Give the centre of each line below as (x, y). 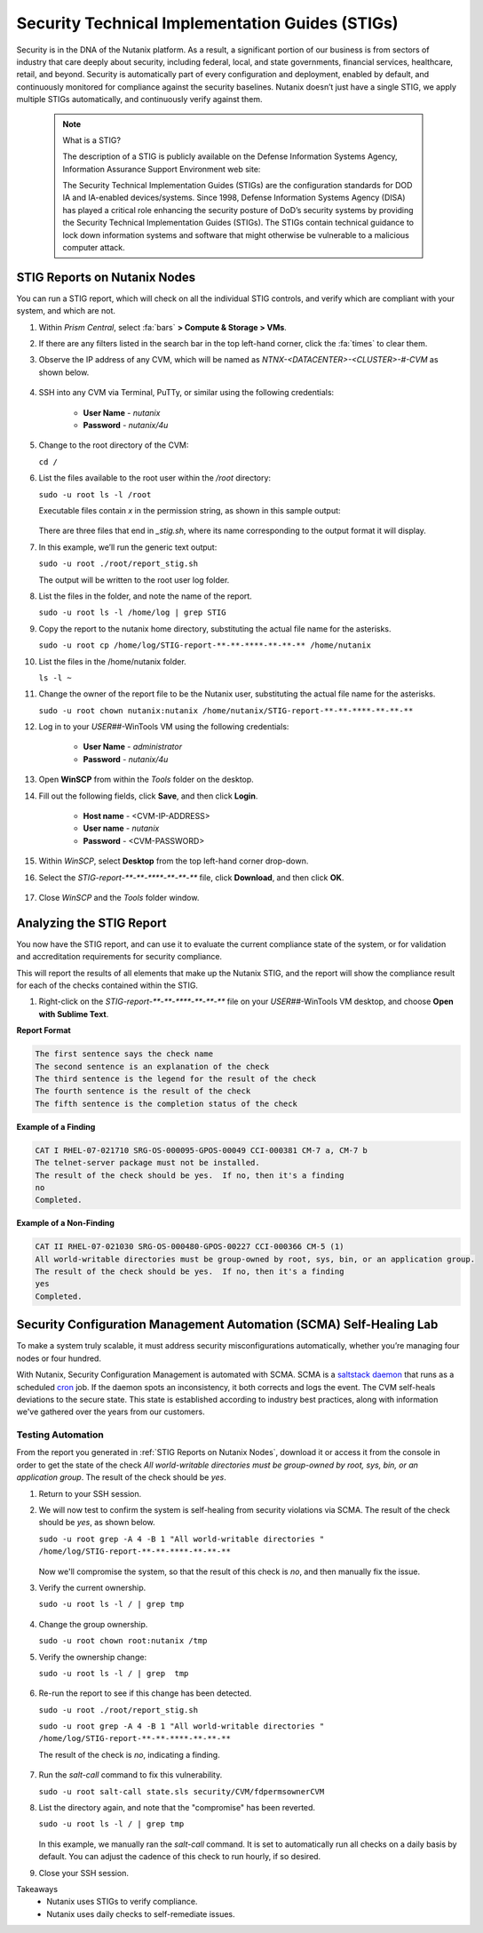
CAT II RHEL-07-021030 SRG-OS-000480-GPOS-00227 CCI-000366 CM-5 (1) (190, 1247)
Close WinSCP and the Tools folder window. (119, 897)
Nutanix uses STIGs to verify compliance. (122, 1902)
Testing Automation (60, 1435)
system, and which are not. (66, 311)
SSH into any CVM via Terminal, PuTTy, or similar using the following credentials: (186, 393)
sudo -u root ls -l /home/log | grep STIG (132, 613)
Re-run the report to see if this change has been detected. (145, 1693)
